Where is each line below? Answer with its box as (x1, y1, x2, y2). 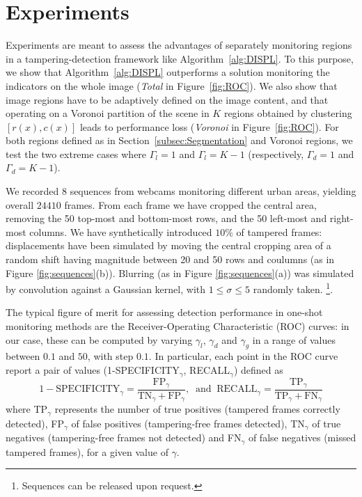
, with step (87, 349, 134, 363)
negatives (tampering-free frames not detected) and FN (6, 430, 242, 445)
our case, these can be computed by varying (6, 332, 193, 347)
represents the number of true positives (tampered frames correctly (54, 402, 340, 416)
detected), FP (6, 416, 64, 430)
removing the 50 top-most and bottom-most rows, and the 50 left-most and (6, 211, 327, 226)
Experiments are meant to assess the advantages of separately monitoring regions (6, 38, 352, 52)
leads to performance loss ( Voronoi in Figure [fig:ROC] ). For (79, 119, 339, 134)
